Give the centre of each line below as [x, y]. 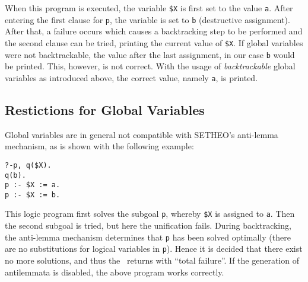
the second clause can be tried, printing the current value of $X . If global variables [154, 42]
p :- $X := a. [33, 185]
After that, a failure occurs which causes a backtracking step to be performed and [154, 31]
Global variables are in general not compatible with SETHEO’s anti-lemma [142, 134]
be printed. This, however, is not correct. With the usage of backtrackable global [150, 66]
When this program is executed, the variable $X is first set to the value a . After [149, 8]
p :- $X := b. [33, 195]
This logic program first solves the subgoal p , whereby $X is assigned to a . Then [150, 214]
